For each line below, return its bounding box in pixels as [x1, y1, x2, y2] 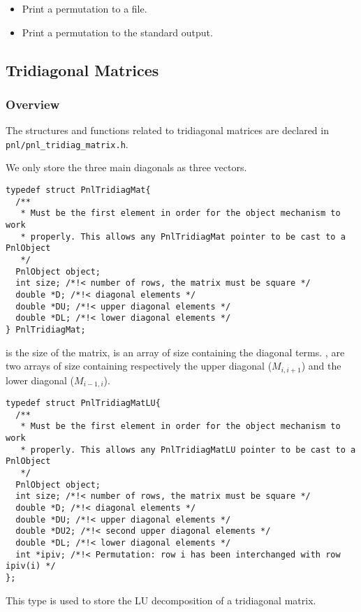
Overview [6, 95, 60, 112]
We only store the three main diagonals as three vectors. [6, 160, 247, 175]
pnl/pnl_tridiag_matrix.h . [6, 136, 128, 151]
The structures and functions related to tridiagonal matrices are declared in [6, 123, 329, 138]
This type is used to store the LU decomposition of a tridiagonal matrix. [6, 592, 316, 607]
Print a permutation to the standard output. [22, 24, 213, 39]
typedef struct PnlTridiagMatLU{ [6, 398, 161, 409]
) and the [301, 358, 341, 373]
